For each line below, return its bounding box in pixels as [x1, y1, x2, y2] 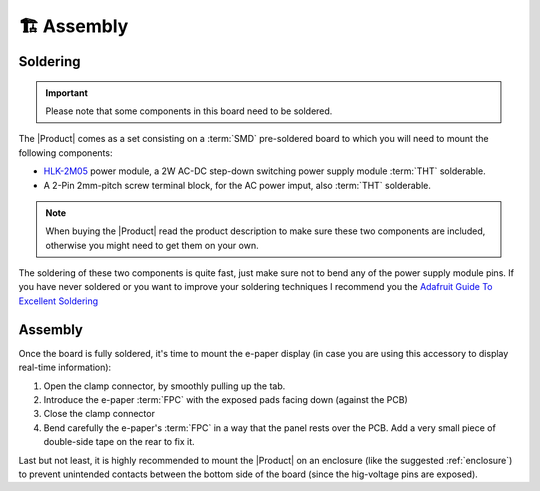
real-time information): [18, 361, 112, 374]
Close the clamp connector [43, 408, 155, 420]
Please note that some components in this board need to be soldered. [45, 105, 333, 117]
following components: [18, 146, 113, 159]
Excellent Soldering [18, 295, 99, 307]
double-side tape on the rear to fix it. [43, 436, 195, 448]
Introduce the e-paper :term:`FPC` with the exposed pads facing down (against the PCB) [43, 393, 409, 405]
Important [45, 86, 89, 99]
